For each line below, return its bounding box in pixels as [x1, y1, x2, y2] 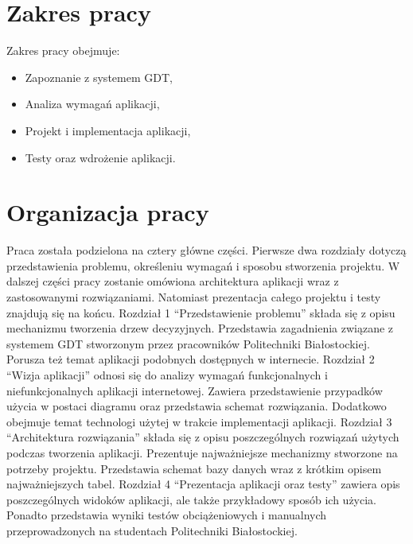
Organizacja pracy [6, 196, 209, 228]
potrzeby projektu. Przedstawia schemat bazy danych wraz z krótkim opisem [6, 460, 382, 476]
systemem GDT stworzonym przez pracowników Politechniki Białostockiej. [6, 335, 370, 352]
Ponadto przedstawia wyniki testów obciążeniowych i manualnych [6, 507, 327, 523]
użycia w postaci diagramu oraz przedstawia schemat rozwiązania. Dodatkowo [6, 398, 387, 414]
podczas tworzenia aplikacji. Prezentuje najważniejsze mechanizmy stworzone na [6, 444, 398, 460]
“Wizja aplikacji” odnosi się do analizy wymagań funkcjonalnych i [6, 366, 328, 383]
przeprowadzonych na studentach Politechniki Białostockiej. [6, 522, 298, 538]
